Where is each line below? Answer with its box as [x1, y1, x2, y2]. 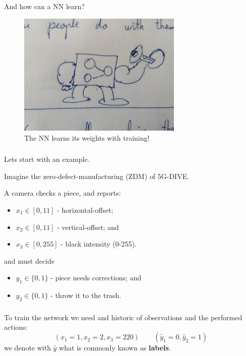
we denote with [4, 342, 51, 353]
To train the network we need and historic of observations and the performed [4, 312, 242, 322]
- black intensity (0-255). [60, 239, 137, 249]
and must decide [4, 255, 55, 266]
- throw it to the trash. [50, 290, 121, 301]
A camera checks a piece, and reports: [4, 188, 121, 198]
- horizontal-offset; [57, 205, 113, 215]
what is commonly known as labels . [59, 342, 171, 353]
